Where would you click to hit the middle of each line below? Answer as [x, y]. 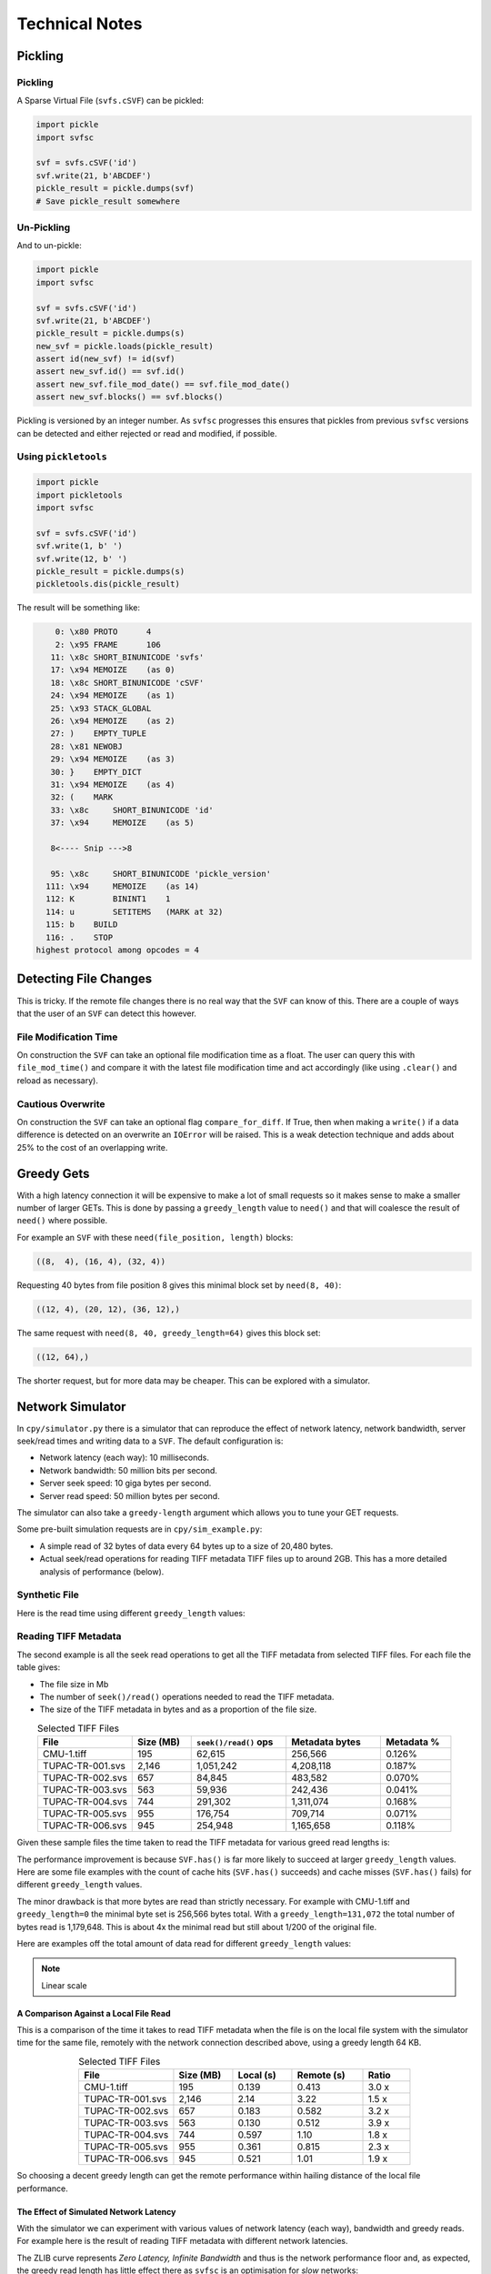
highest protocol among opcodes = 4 [118, 950]
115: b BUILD [82, 925]
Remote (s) [321, 2076]
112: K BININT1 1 [108, 899]
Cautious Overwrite [61, 1103]
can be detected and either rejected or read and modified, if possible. [147, 433]
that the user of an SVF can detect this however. [107, 1013]
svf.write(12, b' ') [81, 558]
